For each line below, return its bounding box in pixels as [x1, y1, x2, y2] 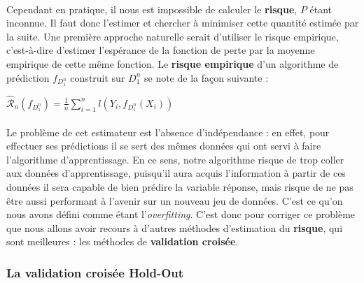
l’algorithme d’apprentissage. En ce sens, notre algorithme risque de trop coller [6, 152, 344, 166]
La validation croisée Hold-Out [6, 263, 184, 281]
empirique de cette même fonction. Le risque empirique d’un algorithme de [6, 56, 339, 71]
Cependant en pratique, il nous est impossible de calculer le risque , [6, 1, 297, 16]
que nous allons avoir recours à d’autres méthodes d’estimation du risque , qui [6, 220, 343, 235]
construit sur [70, 70, 125, 85]
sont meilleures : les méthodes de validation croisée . [6, 234, 239, 249]
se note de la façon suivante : [143, 70, 269, 85]
